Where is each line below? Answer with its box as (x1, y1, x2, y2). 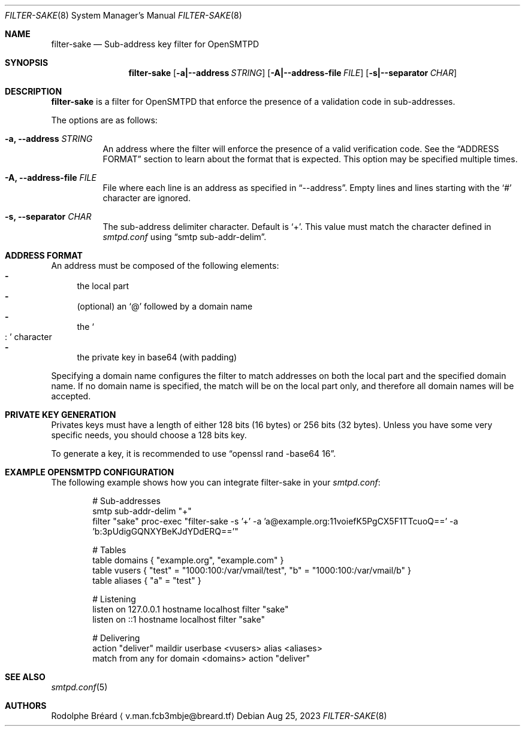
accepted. (51, 391, 91, 401)
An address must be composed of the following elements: (51, 260, 279, 271)
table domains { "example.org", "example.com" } (92, 555, 284, 565)
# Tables (92, 545, 126, 555)
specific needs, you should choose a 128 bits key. (51, 430, 247, 440)
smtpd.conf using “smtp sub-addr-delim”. (102, 232, 267, 242)
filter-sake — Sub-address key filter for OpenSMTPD (51, 39, 260, 49)
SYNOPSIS (5, 57, 49, 68)
